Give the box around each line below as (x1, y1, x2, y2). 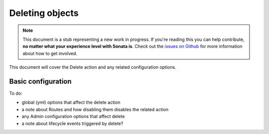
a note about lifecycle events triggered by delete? (21, 120, 124, 127)
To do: (9, 90, 22, 97)
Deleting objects (9, 7, 79, 18)
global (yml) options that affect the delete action (21, 100, 121, 106)
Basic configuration (9, 77, 72, 86)
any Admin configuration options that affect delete (21, 114, 125, 120)
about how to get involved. (22, 50, 77, 56)
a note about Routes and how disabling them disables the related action (21, 106, 169, 112)
